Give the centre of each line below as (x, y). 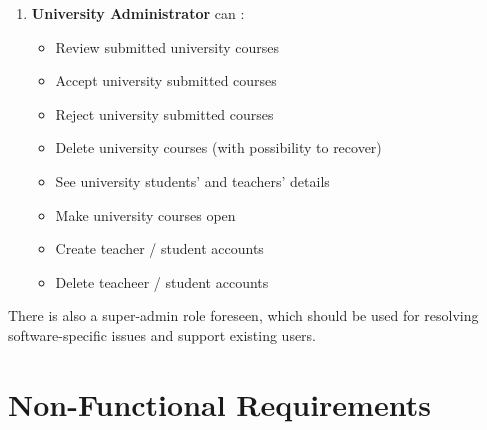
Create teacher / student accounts (159, 248)
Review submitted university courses (167, 46)
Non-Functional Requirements (219, 403)
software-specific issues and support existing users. (162, 334)
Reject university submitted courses (164, 113)
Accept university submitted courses (166, 80)
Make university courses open (145, 214)
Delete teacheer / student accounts (162, 281)
